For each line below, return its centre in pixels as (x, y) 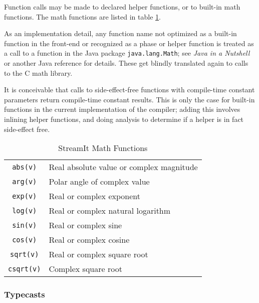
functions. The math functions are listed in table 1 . (82, 16)
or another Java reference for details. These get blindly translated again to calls (126, 63)
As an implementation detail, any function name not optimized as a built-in (120, 33)
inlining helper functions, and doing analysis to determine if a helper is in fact (124, 119)
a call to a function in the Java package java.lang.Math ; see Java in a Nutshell (127, 53)
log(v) (25, 210)
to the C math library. (38, 72)
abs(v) (25, 167)
